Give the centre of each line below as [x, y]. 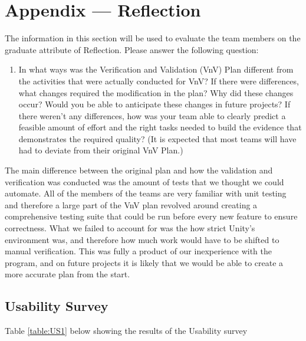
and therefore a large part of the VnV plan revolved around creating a [131, 204]
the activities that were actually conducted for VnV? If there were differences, [159, 81]
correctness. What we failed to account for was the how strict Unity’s [130, 228]
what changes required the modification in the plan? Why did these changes [156, 92]
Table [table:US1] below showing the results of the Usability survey [126, 331]
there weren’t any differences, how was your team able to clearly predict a [152, 115]
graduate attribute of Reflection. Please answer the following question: [132, 49]
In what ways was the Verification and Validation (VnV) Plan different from [156, 69]
